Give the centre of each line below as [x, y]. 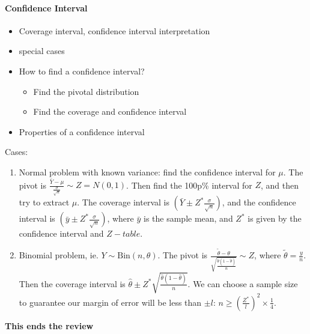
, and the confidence [259, 202]
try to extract [44, 202]
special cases [42, 51]
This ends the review [49, 325]
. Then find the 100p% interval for [189, 185]
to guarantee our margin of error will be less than [110, 302]
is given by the [275, 218]
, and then [280, 185]
